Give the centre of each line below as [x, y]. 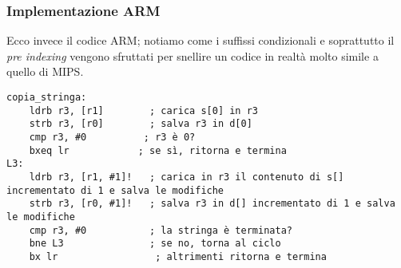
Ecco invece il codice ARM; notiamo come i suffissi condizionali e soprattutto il [200, 40]
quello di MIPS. [45, 71]
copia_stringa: [47, 97]
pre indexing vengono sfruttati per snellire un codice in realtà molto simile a [193, 55]
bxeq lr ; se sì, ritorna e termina [158, 150]
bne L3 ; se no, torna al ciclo [155, 244]
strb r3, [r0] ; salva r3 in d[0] [141, 124]
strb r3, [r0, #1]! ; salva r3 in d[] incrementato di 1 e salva [212, 204]
